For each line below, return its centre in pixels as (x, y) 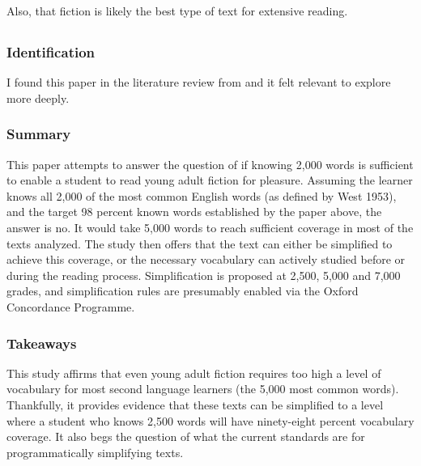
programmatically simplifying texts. (95, 452)
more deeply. (38, 97)
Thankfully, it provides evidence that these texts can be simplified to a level (195, 405)
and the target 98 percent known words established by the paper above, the (194, 212)
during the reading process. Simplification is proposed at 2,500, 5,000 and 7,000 (204, 275)
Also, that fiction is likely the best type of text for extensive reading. (177, 11)
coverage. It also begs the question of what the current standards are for (186, 436)
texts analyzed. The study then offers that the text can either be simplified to (200, 243)
